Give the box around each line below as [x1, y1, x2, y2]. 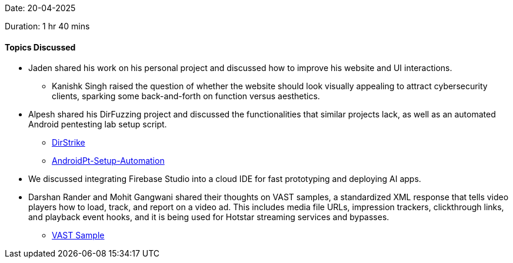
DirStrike [52, 137, 85, 148]
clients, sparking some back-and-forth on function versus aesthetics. [52, 91, 320, 102]
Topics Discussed [5, 42, 76, 52]
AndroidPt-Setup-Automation [52, 156, 165, 166]
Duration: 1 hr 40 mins [5, 21, 90, 31]
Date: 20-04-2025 [5, 3, 76, 13]
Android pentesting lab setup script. [28, 119, 167, 130]
